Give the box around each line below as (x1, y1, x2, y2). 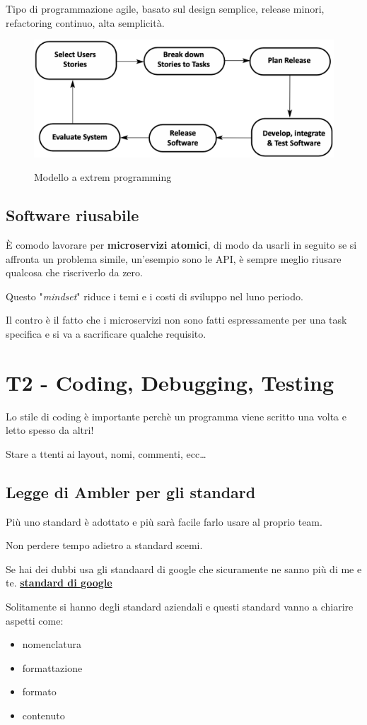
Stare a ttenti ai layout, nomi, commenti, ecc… (6, 446, 206, 461)
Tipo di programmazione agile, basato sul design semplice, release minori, (6, 1, 325, 16)
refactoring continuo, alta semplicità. (6, 15, 165, 30)
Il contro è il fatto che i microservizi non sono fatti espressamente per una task (6, 312, 347, 327)
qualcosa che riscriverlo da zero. (6, 265, 143, 280)
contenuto (22, 708, 65, 723)
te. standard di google (6, 575, 112, 590)
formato (22, 684, 57, 699)
